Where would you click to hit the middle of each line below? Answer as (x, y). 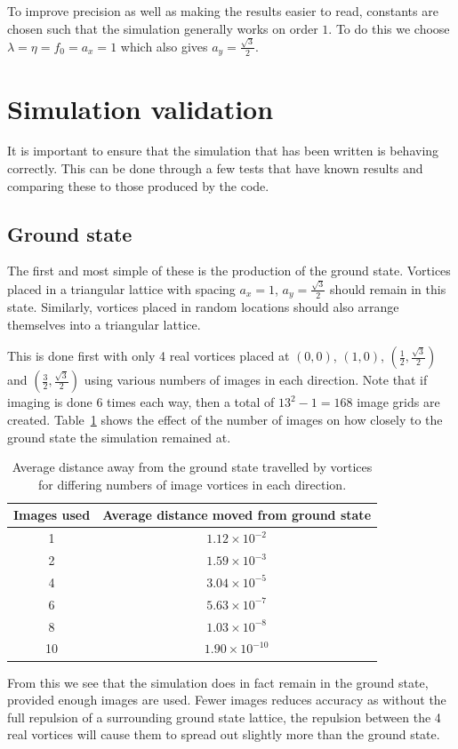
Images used (52, 515)
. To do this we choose (389, 28)
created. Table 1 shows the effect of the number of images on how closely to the (225, 419)
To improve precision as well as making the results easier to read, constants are (223, 11)
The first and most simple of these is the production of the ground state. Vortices (229, 271)
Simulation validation (141, 108)
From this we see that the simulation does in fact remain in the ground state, (218, 682)
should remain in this (388, 288)
